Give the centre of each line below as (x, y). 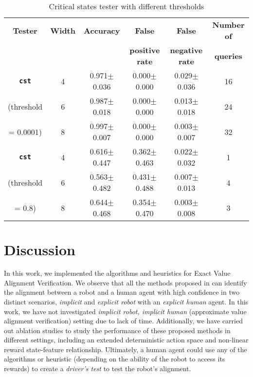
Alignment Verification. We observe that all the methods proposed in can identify (126, 282)
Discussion (40, 250)
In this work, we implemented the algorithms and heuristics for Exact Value (117, 273)
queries (228, 56)
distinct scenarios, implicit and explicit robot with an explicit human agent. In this (126, 301)
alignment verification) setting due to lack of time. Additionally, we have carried (123, 321)
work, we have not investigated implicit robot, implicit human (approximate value (125, 311)
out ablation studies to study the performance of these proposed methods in (117, 330)
